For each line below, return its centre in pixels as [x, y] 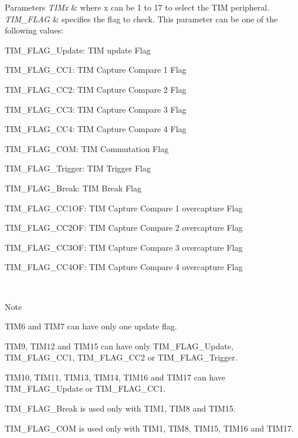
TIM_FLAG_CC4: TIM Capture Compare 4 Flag [96, 129]
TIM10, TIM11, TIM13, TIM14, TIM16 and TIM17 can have [115, 377]
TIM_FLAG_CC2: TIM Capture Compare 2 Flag [96, 89]
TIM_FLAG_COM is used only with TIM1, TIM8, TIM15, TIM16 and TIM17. [149, 428]
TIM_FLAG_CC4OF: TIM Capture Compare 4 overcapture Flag [124, 267]
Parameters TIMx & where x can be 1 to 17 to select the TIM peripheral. [137, 7]
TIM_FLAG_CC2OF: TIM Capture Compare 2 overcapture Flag [124, 228]
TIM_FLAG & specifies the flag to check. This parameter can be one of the [141, 18]
